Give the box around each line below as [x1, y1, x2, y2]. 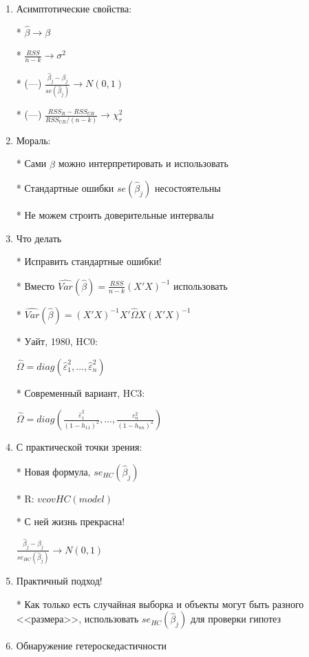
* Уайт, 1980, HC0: [16, 333, 98, 348]
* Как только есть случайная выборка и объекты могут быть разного [16, 596, 304, 611]
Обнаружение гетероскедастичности [16, 638, 167, 653]
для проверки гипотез [190, 611, 281, 626]
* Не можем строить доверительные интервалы [16, 208, 214, 222]
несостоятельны [155, 181, 221, 195]
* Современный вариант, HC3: [16, 385, 145, 400]
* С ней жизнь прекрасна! [16, 514, 125, 529]
